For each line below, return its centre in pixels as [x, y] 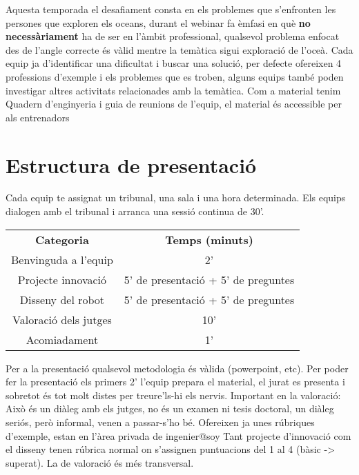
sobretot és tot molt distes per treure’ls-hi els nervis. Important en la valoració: [173, 395]
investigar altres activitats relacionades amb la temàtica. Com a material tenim [173, 90]
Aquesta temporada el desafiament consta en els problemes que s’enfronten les [171, 9]
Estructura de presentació [131, 164]
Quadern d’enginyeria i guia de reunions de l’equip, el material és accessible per [174, 104]
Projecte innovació [62, 279]
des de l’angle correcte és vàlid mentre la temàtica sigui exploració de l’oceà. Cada [179, 49]
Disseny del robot [62, 299]
